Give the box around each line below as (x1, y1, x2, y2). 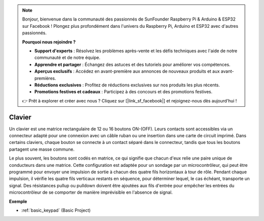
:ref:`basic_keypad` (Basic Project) (21, 207, 91, 213)
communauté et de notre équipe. (34, 55, 101, 60)
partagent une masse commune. (9, 146, 75, 152)
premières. (34, 75, 56, 81)
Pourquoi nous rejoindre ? (22, 39, 76, 45)
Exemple (9, 198, 27, 204)
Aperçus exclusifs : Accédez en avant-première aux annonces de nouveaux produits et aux (34, 68, 220, 74)
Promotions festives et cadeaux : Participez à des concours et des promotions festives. (34, 89, 213, 95)
